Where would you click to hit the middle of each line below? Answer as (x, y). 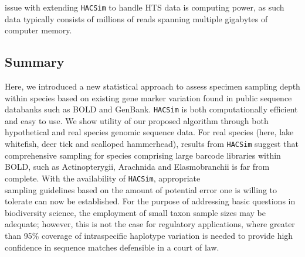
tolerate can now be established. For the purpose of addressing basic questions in (150, 201)
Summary (35, 62)
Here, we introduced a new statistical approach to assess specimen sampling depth (152, 86)
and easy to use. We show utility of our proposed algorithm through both (137, 120)
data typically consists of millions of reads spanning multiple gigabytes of (136, 18)
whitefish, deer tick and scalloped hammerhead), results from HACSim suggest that (152, 144)
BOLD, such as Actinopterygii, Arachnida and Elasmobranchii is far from (137, 167)
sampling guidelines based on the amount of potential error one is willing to (141, 189)
